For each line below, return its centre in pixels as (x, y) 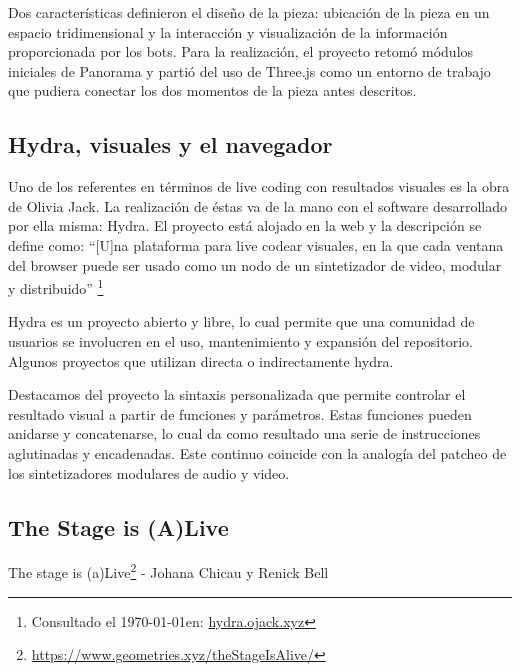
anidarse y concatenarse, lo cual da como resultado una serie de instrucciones (244, 433)
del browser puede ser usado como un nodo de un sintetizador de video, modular (255, 264)
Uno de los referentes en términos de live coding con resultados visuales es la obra (259, 186)
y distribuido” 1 (56, 286)
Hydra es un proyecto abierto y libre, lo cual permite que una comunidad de (241, 321)
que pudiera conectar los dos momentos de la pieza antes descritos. (212, 90)
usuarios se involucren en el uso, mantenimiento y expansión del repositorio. (240, 340)
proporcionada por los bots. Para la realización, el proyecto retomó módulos (241, 51)
